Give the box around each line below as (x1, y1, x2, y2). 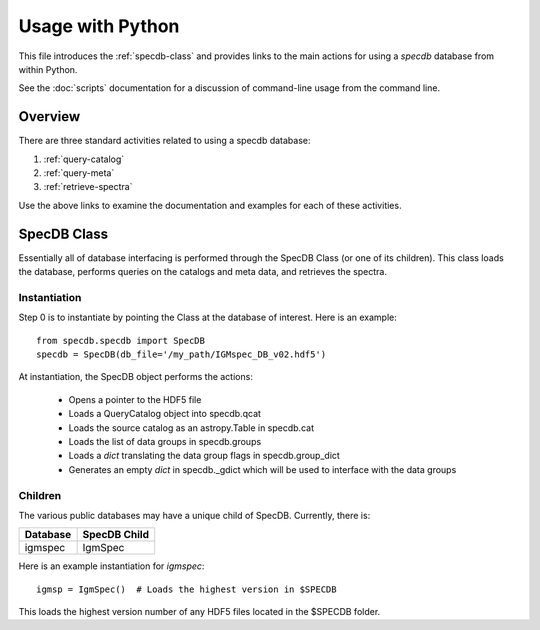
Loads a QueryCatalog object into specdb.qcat (68, 408, 262, 420)
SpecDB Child (82, 528, 150, 542)
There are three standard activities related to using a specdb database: (18, 135, 311, 147)
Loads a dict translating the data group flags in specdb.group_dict (68, 450, 340, 462)
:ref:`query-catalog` (43, 153, 125, 165)
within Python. (18, 63, 78, 75)
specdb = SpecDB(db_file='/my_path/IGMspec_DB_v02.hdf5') (36, 349, 327, 360)
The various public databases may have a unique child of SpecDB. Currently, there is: (18, 509, 371, 521)
